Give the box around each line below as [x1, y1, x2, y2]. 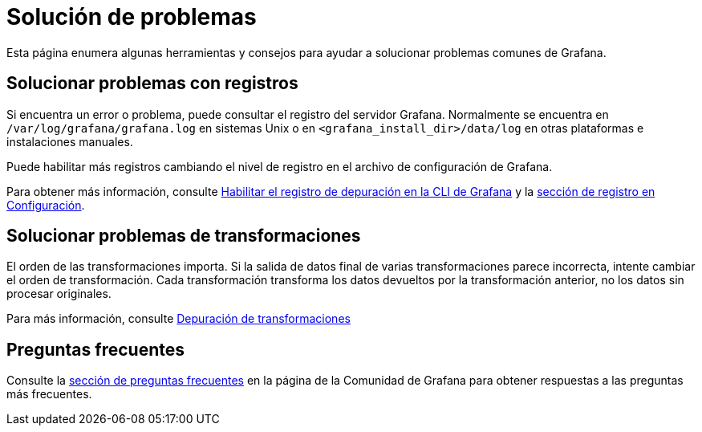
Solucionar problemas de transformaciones [6, 226, 361, 247]
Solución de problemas [6, 3, 257, 31]
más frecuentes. [6, 387, 92, 401]
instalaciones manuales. [6, 134, 133, 149]
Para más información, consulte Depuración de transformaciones [6, 312, 351, 326]
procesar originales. [6, 287, 112, 301]
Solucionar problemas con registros [6, 73, 298, 94]
